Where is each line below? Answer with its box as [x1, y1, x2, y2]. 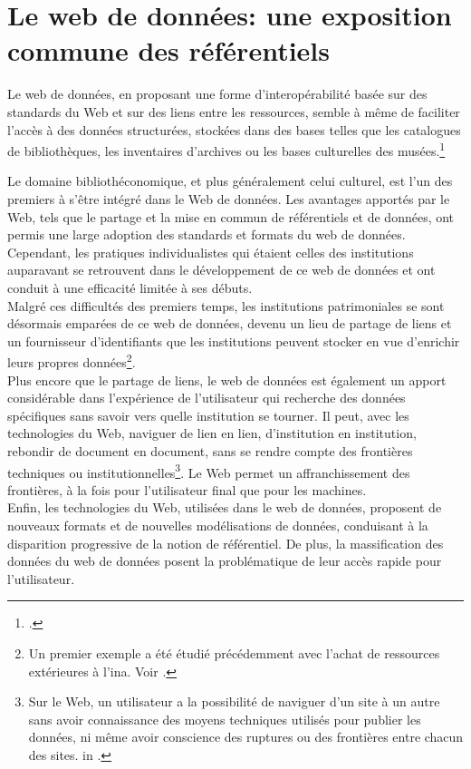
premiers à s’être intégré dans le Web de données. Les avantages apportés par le [7, 189, 450, 208]
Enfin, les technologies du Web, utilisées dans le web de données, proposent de [7, 498, 442, 517]
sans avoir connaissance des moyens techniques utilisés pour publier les [28, 709, 421, 728]
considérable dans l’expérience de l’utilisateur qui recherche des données [7, 388, 406, 407]
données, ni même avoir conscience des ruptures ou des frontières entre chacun [28, 727, 464, 746]
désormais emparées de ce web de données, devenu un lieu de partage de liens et [7, 314, 452, 333]
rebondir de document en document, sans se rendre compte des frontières [7, 441, 413, 460]
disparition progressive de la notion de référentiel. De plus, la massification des [7, 533, 444, 552]
